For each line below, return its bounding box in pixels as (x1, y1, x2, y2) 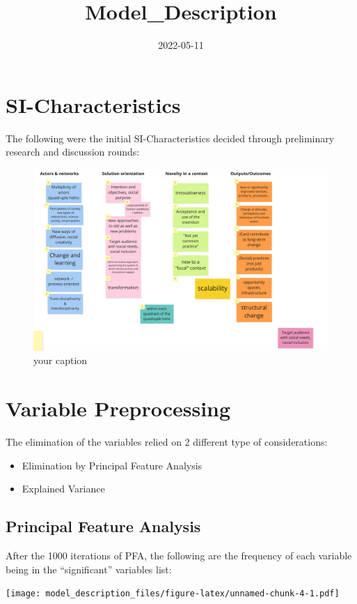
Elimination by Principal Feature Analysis (22, 458, 203, 472)
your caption (33, 353, 88, 368)
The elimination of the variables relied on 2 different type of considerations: (6, 435, 328, 449)
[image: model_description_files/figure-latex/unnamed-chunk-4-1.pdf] (6, 589, 340, 599)
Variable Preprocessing (6, 394, 231, 423)
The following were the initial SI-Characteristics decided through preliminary (6, 130, 335, 145)
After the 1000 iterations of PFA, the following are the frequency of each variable (6, 548, 352, 562)
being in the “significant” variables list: (6, 561, 172, 576)
